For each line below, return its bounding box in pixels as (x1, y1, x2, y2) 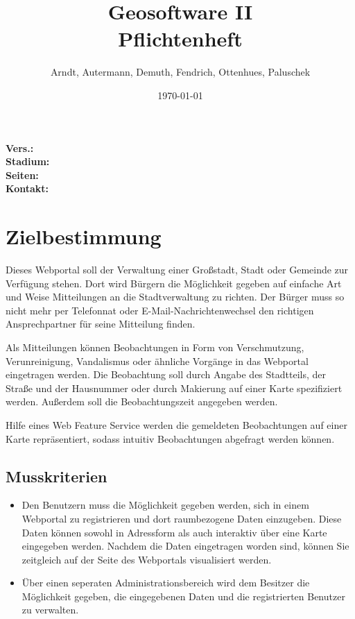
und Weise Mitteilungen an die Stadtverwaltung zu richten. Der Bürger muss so (6, 289, 345, 304)
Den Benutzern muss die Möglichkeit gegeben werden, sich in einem (21, 498, 309, 512)
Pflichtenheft (118, 24, 243, 53)
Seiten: (6, 167, 39, 182)
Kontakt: (6, 181, 49, 196)
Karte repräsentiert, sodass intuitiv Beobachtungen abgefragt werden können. (6, 431, 335, 446)
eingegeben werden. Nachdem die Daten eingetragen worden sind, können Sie (21, 539, 349, 553)
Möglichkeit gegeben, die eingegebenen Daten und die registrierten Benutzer (21, 588, 345, 603)
